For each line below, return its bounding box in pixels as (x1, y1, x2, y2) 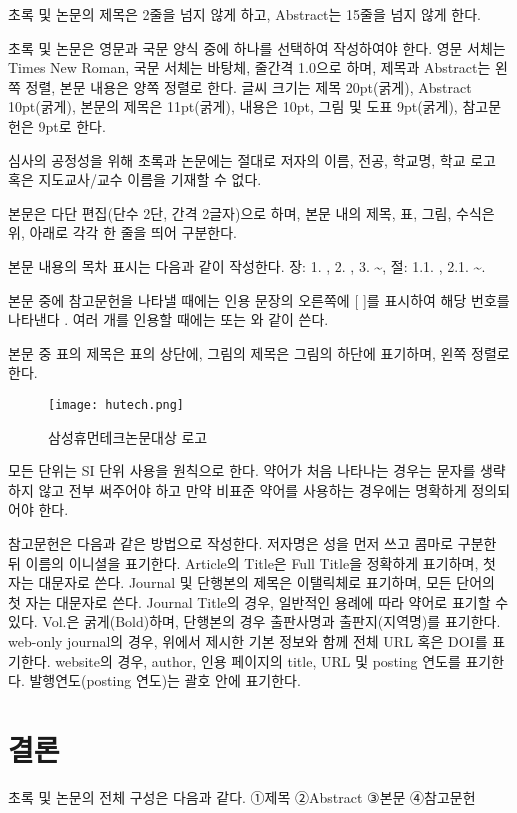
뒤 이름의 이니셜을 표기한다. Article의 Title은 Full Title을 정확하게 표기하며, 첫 (8, 552, 496, 573)
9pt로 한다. (38, 115, 106, 136)
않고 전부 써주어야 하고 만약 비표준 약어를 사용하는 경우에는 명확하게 (38, 479, 467, 500)
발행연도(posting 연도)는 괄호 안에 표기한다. (29, 670, 301, 691)
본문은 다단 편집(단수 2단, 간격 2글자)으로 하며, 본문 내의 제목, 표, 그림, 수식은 (8, 202, 495, 223)
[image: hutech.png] (48, 397, 185, 412)
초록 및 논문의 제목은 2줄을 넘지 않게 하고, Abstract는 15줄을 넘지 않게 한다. (8, 4, 482, 24)
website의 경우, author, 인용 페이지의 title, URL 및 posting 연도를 (55, 650, 461, 671)
